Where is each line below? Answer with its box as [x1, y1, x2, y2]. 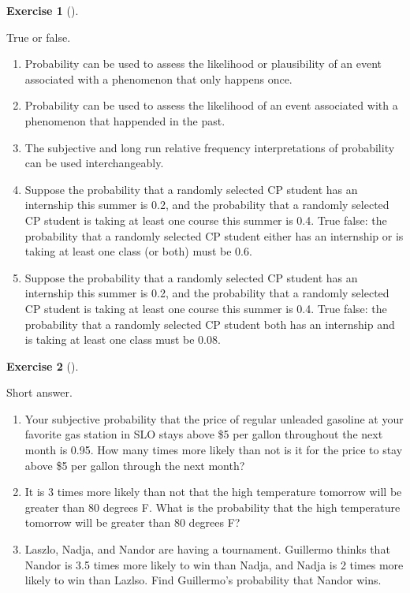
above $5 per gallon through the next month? [24, 457, 245, 473]
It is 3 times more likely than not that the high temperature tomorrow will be [24, 483, 402, 500]
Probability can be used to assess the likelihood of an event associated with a [24, 97, 398, 114]
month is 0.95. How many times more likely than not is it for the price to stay [24, 442, 403, 458]
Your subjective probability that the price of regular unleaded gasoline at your [24, 410, 404, 427]
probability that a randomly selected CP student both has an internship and [24, 315, 395, 332]
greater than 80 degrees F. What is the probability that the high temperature [24, 498, 401, 515]
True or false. [6, 28, 71, 45]
